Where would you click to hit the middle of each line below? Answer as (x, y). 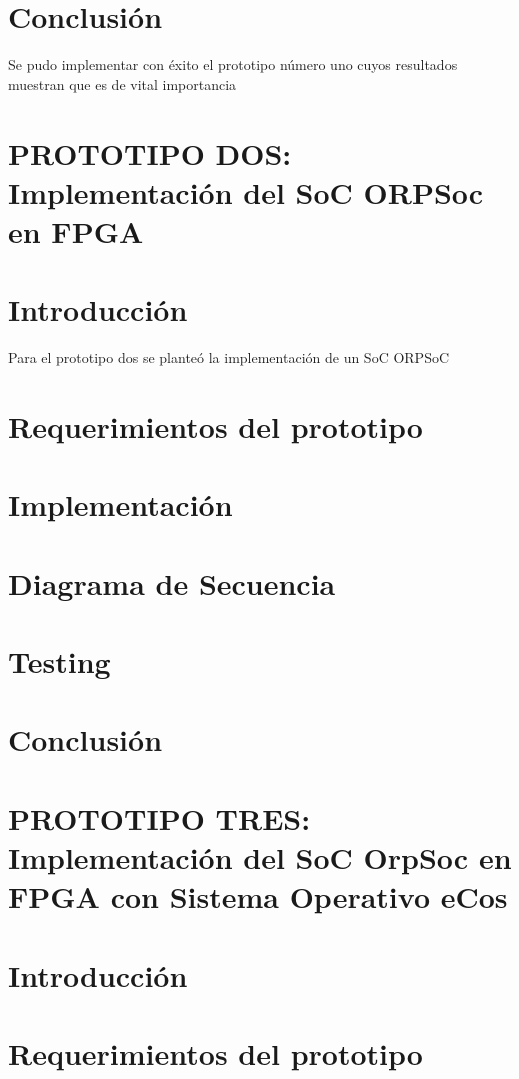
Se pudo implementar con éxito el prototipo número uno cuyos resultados (233, 64)
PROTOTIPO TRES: (159, 817)
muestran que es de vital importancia (122, 83)
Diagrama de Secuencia (172, 582)
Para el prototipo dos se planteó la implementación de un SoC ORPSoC (229, 357)
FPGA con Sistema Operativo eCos (258, 896)
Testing (59, 661)
